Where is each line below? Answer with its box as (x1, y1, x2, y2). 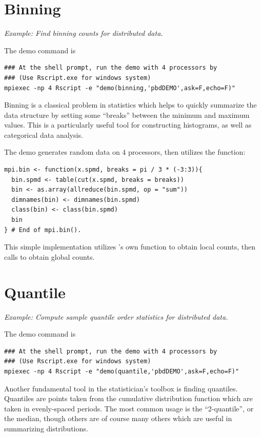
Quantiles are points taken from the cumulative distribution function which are (4, 393, 253, 404)
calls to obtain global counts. (4, 251, 95, 262)
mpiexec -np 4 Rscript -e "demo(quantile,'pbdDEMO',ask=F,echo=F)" (4, 367, 239, 375)
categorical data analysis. (4, 129, 83, 140)
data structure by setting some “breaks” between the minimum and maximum (4, 109, 250, 120)
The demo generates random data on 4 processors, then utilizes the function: (4, 147, 246, 157)
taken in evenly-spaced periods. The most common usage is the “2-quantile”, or (4, 403, 254, 413)
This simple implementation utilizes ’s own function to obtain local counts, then (4, 241, 255, 252)
